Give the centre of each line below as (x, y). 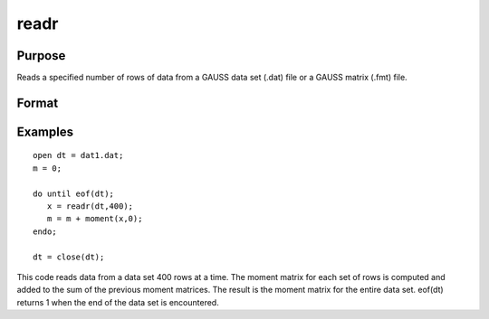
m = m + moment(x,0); (95, 219)
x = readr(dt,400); (90, 206)
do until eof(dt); (74, 193)
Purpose (41, 56)
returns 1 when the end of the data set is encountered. (118, 302)
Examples (45, 131)
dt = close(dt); (69, 257)
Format (38, 103)
